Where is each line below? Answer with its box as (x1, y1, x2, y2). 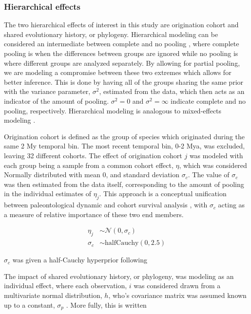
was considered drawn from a (134, 280, 221, 291)
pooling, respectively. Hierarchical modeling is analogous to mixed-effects (4, 105, 222, 115)
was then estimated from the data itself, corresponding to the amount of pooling (4, 179, 244, 189)
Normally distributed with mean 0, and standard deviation (4, 169, 180, 180)
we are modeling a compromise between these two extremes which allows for (4, 67, 232, 77)
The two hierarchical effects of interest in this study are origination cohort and (4, 19, 239, 30)
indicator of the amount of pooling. (4, 95, 109, 106)
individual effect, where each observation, (4, 280, 127, 291)
